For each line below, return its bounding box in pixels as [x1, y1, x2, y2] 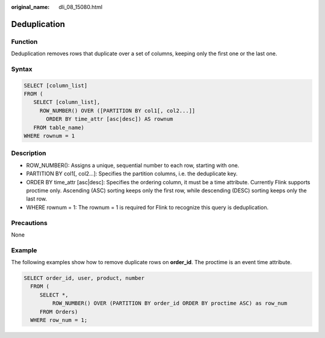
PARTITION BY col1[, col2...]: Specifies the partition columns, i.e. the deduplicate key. [26, 170, 238, 177]
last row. [26, 195, 48, 202]
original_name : [11, 4, 50, 10]
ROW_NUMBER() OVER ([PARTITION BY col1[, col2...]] [39, 107, 196, 114]
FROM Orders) [39, 308, 78, 315]
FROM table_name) [33, 124, 84, 131]
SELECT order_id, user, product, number [23, 275, 144, 282]
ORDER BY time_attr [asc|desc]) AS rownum [46, 116, 173, 122]
